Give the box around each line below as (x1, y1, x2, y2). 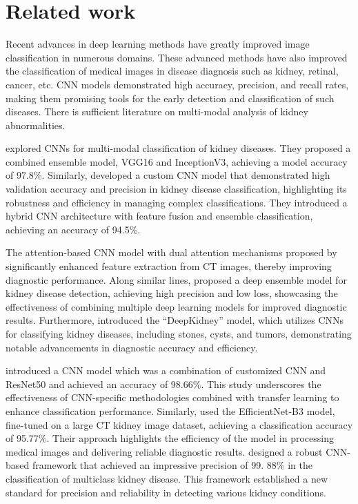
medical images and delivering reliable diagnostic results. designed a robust (6, 444, 323, 458)
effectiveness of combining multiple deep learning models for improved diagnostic (6, 299, 347, 313)
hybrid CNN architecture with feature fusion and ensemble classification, (6, 209, 313, 223)
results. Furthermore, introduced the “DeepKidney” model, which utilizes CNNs (6, 313, 344, 327)
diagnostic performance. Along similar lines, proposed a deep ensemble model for (6, 272, 347, 287)
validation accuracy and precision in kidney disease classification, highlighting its (6, 182, 347, 196)
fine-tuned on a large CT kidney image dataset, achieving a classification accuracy (6, 417, 353, 432)
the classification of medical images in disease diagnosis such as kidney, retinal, (6, 64, 339, 78)
